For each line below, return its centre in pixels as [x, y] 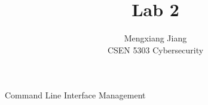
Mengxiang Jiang [155, 38]
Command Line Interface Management [75, 95]
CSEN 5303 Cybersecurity [155, 49]
